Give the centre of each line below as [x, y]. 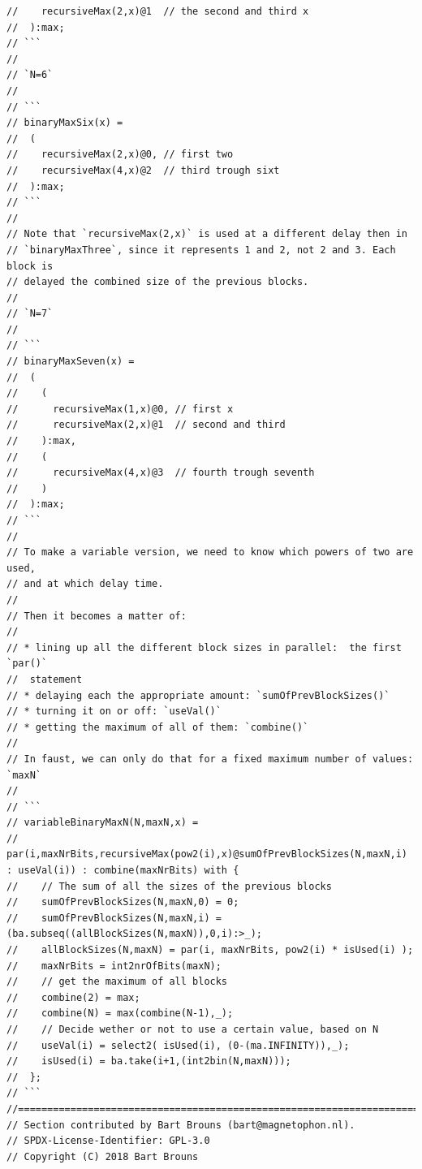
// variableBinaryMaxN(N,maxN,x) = [103, 823]
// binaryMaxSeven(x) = [71, 362]
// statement [45, 679]
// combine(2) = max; [73, 997]
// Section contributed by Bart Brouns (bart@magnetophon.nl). [181, 1125]
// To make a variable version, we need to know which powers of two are [210, 552]
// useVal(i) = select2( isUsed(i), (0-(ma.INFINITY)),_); [178, 1045]
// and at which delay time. [85, 584]
